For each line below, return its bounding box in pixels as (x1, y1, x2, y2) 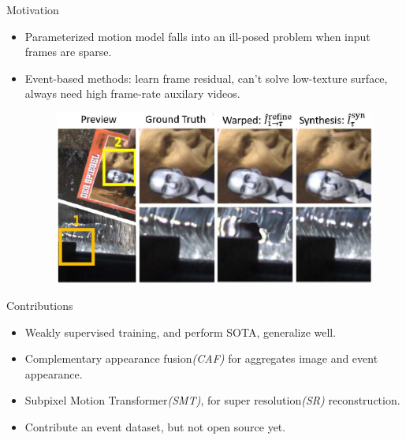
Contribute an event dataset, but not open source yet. (24, 418, 286, 434)
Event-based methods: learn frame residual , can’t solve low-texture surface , (24, 69, 388, 86)
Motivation (6, 2, 59, 17)
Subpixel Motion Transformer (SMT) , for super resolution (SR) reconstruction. (24, 392, 400, 408)
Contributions (6, 296, 73, 313)
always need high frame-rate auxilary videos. (24, 85, 240, 102)
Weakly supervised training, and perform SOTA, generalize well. (24, 323, 337, 340)
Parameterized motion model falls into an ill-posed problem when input (24, 28, 371, 44)
